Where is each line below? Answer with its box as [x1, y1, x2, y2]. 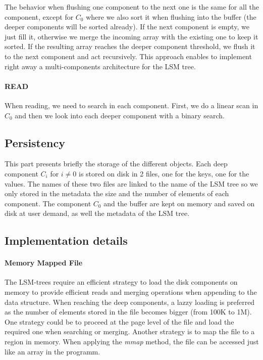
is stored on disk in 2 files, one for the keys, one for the [79, 168, 249, 178]
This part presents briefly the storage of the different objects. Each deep [5, 158, 228, 169]
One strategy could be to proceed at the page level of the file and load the [5, 316, 234, 327]
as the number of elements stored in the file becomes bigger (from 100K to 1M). [5, 306, 252, 317]
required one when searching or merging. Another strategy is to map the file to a [5, 326, 255, 337]
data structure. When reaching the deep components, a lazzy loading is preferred [5, 296, 255, 307]
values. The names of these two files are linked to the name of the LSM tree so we [5, 178, 258, 189]
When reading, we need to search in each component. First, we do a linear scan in [5, 100, 258, 110]
